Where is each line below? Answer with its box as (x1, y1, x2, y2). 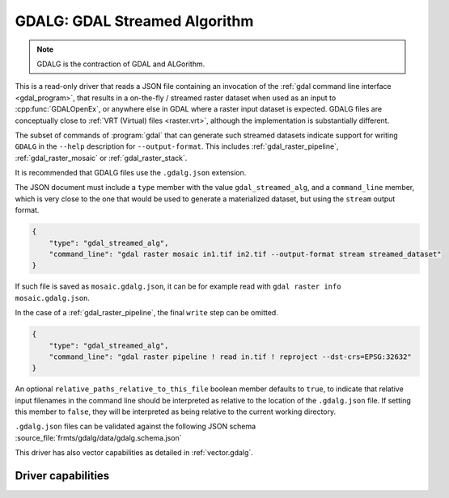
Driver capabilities (15, 469, 110, 483)
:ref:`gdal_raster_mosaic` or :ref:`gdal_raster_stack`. (15, 153, 188, 162)
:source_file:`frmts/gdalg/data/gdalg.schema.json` (15, 433, 182, 442)
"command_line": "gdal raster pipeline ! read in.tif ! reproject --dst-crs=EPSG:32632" (49, 352, 412, 361)
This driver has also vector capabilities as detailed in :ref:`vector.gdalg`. (15, 448, 254, 458)
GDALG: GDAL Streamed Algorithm (15, 12, 254, 30)
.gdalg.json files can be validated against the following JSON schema (15, 421, 256, 432)
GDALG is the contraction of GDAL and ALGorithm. (36, 59, 205, 69)
